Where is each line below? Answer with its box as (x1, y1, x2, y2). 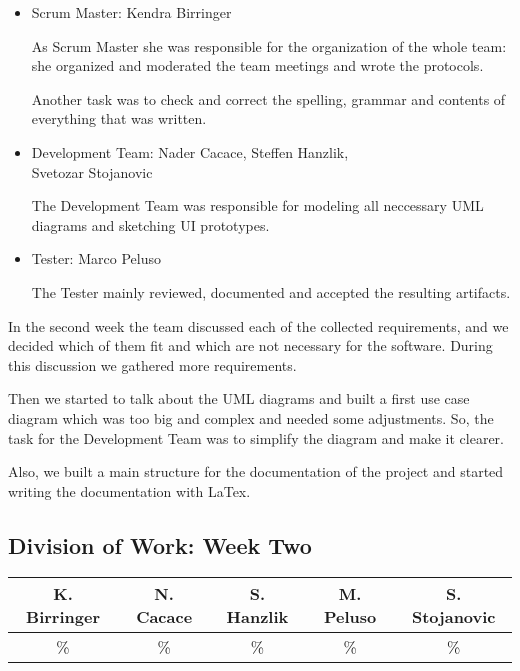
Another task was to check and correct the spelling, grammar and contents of (31, 88, 506, 109)
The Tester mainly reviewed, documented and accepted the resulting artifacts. (31, 281, 511, 302)
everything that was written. (31, 108, 207, 129)
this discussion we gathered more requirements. (8, 354, 297, 375)
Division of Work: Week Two (8, 529, 312, 560)
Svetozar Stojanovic (31, 161, 153, 182)
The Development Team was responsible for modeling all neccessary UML (31, 195, 484, 216)
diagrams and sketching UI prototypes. (31, 214, 270, 235)
